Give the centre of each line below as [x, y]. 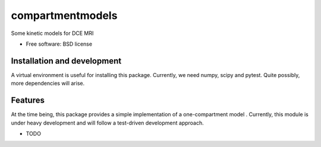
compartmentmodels [64, 15]
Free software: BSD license [59, 44]
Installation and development [66, 61]
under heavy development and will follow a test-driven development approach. [108, 123]
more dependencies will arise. [48, 84]
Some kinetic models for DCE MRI [52, 33]
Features [28, 100]
